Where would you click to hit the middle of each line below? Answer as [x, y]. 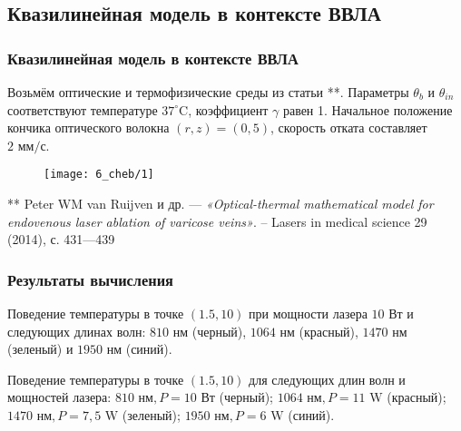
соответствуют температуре [83, 109]
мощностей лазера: [59, 397]
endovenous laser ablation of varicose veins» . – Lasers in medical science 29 [217, 221]
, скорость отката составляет [349, 127]
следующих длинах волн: [77, 331]
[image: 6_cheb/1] [99, 175]
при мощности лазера [308, 313]
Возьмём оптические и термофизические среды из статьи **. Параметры [208, 92]
